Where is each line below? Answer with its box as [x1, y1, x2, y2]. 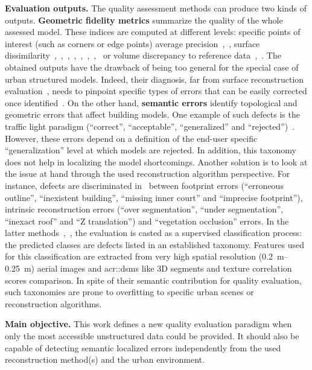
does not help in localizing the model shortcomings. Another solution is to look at [5, 155, 308, 168]
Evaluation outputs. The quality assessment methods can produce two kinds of [5, 2, 307, 14]
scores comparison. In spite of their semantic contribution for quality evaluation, [5, 273, 302, 286]
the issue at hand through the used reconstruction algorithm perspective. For [5, 167, 290, 180]
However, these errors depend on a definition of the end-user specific [5, 132, 258, 144]
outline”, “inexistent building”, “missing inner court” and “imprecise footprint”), [5, 191, 303, 203]
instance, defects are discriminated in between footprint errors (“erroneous [5, 179, 284, 191]
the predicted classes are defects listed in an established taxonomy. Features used [5, 238, 305, 250]
